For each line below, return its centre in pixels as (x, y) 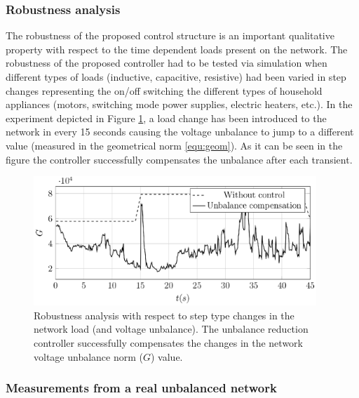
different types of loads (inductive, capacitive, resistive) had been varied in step (176, 77)
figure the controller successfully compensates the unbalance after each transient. (179, 159)
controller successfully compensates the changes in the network (168, 343)
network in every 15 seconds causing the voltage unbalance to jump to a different (180, 132)
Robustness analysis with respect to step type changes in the (164, 315)
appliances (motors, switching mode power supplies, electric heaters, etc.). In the (179, 104)
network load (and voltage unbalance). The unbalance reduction (171, 329)
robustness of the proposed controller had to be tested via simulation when (167, 63)
